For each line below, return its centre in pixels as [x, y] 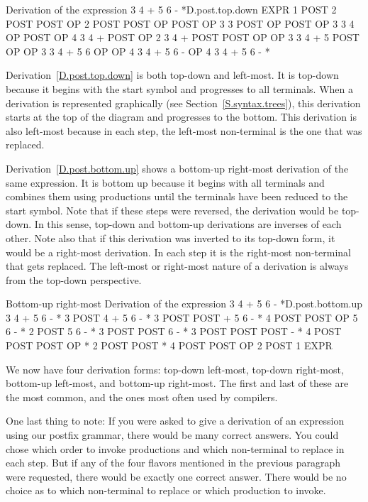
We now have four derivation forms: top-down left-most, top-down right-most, [175, 369]
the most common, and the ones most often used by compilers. [142, 397]
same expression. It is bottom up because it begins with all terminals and [165, 182]
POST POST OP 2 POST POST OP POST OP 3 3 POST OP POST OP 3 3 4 [180, 23]
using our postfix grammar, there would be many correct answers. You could [172, 435]
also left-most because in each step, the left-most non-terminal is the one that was [184, 130]
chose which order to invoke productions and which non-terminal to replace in [175, 448]
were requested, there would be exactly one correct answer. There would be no [176, 476]
